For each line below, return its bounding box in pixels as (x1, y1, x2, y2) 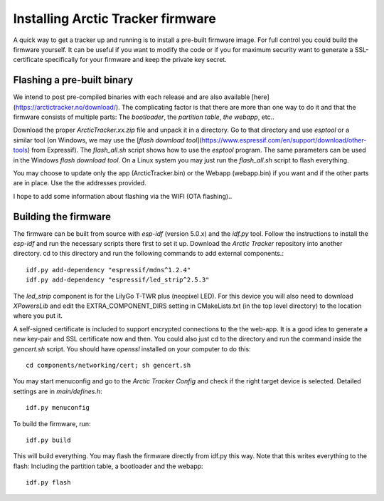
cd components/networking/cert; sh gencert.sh (26, 361, 191, 369)
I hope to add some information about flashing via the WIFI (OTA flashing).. (13, 192, 233, 200)
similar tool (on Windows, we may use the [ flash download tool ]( (13, 135, 202, 144)
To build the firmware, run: (13, 419, 92, 428)
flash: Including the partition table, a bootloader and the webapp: (13, 462, 203, 470)
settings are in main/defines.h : (13, 387, 102, 396)
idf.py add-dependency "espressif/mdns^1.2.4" (26, 266, 191, 274)
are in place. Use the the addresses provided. (13, 179, 147, 187)
